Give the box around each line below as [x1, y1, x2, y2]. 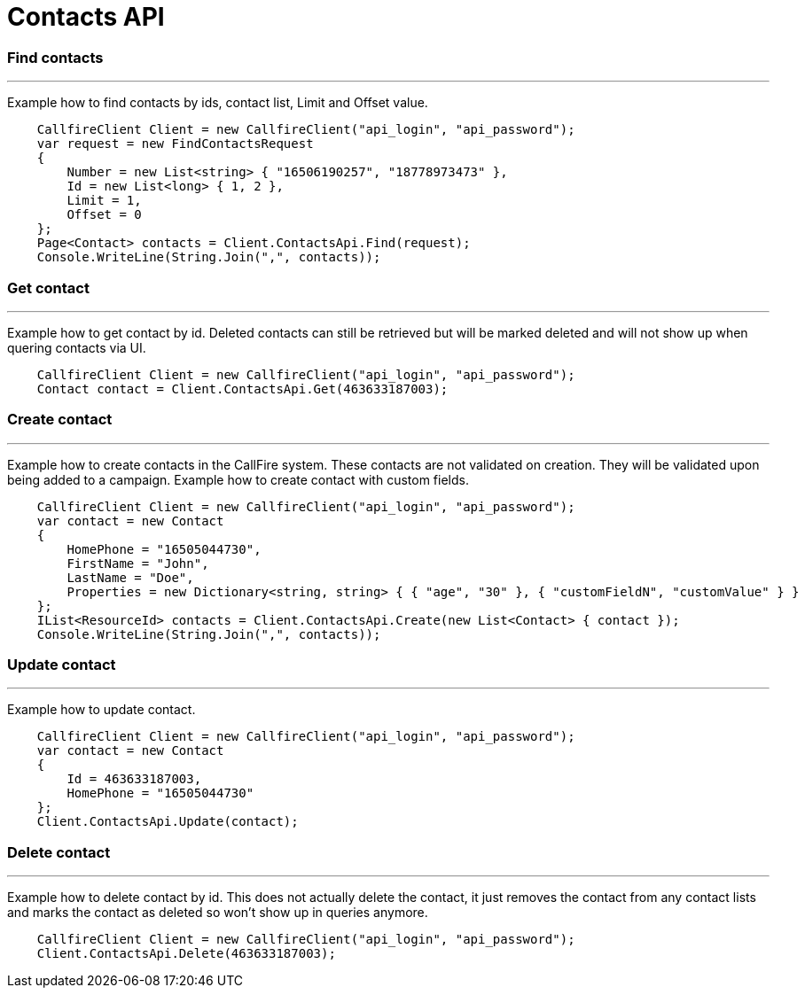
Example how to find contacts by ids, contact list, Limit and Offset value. [7, 95, 428, 111]
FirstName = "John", [66, 556, 209, 571]
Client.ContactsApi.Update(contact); [36, 814, 299, 829]
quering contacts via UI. [7, 339, 146, 355]
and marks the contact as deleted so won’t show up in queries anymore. [7, 905, 428, 921]
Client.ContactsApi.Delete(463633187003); [36, 946, 336, 961]
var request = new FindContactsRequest [36, 136, 314, 152]
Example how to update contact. [7, 702, 196, 718]
